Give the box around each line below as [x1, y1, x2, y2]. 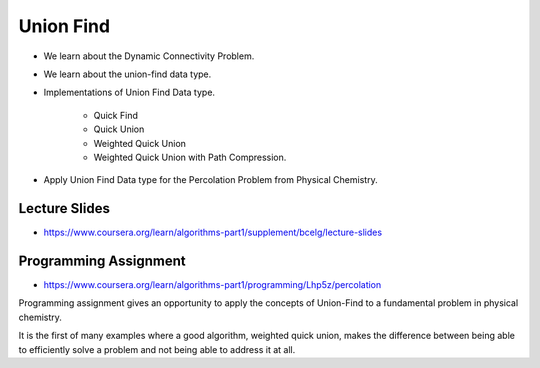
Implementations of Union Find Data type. [43, 86, 215, 99]
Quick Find [93, 109, 139, 121]
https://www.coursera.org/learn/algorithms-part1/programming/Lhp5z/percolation [43, 279, 382, 291]
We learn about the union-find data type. [43, 68, 212, 80]
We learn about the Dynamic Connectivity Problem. [43, 50, 255, 62]
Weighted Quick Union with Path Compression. [93, 151, 287, 163]
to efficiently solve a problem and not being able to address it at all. [18, 343, 296, 355]
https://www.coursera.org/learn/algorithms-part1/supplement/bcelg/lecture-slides [43, 226, 383, 239]
